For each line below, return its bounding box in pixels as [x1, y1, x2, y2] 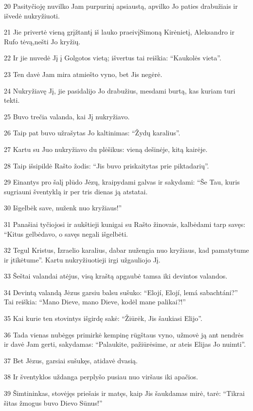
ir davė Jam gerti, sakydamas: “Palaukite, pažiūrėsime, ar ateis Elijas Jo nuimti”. [4, 339, 246, 349]
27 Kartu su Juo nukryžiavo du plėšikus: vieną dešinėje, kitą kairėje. [4, 144, 208, 154]
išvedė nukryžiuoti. [4, 10, 60, 20]
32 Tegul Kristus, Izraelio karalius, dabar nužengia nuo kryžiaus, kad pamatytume [4, 245, 249, 255]
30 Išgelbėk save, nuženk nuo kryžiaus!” [4, 203, 122, 213]
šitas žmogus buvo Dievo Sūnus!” [4, 397, 103, 408]
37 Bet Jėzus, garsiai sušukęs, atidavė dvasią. [4, 355, 138, 365]
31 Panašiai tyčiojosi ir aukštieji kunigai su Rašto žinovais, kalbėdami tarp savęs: [4, 219, 246, 229]
